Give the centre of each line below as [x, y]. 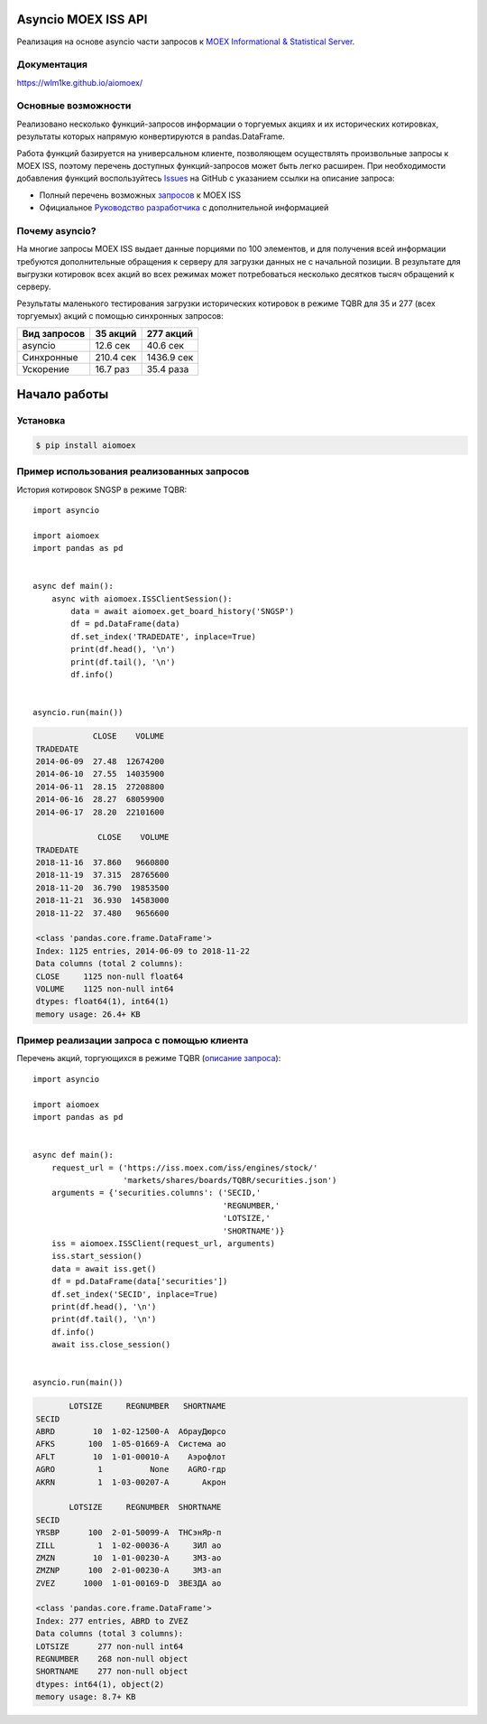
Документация [52, 65]
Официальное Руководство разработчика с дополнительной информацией [184, 208]
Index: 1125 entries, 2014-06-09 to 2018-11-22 [142, 951]
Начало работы [63, 394]
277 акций [170, 333]
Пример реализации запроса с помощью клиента [133, 1040]
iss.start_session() [96, 1256]
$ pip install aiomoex [86, 445]
